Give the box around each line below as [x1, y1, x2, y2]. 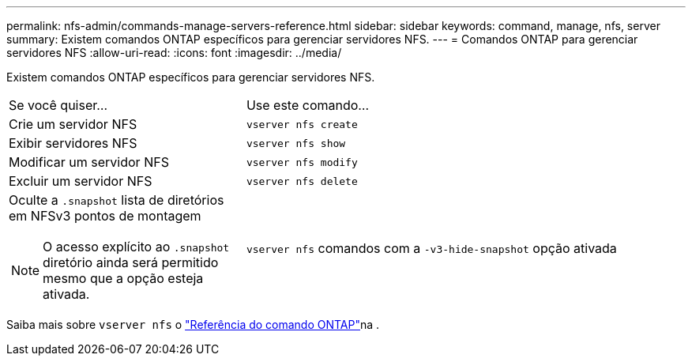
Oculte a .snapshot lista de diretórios [9, 192, 224, 208]
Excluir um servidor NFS [9, 173, 152, 189]
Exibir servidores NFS [9, 135, 137, 151]
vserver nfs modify [246, 156, 358, 168]
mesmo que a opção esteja [43, 270, 204, 286]
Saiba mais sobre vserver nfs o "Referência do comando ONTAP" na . [6, 318, 380, 331]
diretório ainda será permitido [43, 255, 219, 270]
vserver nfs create [246, 118, 358, 130]
